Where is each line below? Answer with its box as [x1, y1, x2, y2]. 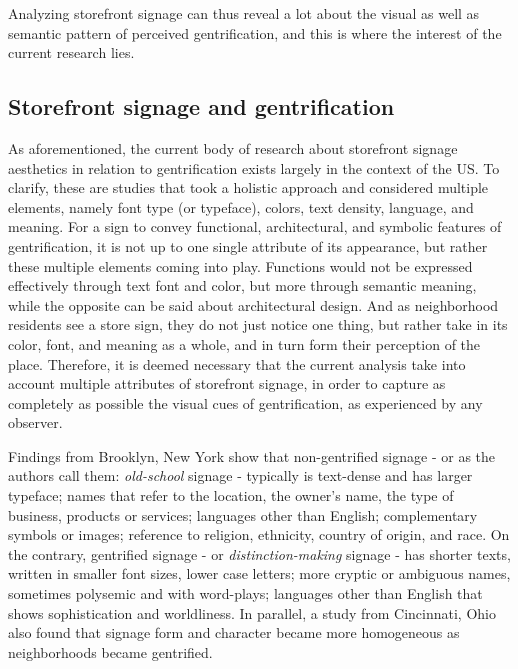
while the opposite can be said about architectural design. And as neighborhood [8, 294, 499, 315]
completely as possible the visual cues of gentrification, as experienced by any [8, 392, 483, 413]
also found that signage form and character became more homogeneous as [8, 622, 460, 643]
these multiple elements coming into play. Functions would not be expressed [8, 255, 473, 276]
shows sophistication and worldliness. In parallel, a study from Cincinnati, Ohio [8, 602, 496, 623]
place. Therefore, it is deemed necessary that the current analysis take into [8, 353, 466, 374]
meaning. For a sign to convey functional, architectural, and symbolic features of [8, 216, 502, 237]
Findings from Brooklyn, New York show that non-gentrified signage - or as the [8, 445, 496, 466]
